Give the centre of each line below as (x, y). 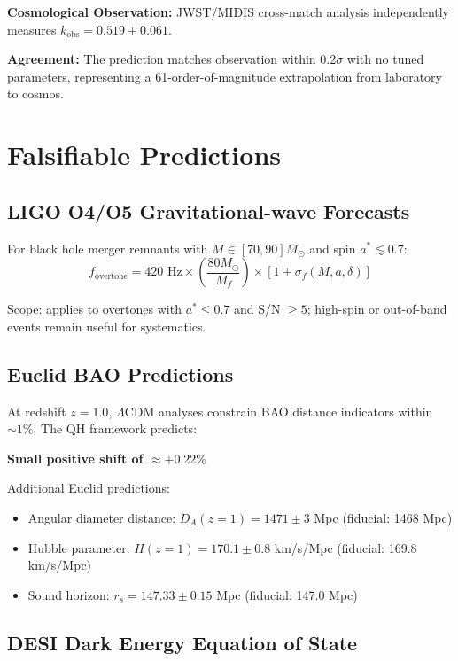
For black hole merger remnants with (108, 248)
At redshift (37, 411)
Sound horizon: (69, 594)
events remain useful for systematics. (107, 326)
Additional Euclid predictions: (89, 488)
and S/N (257, 309)
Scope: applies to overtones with (94, 309)
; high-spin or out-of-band (377, 309)
